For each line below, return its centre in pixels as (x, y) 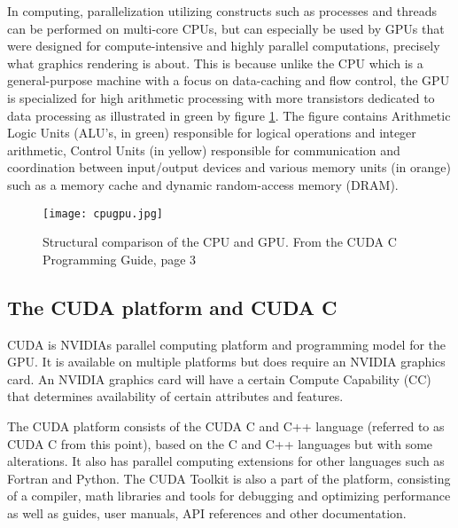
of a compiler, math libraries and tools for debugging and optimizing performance (229, 496)
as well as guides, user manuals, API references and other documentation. (207, 512)
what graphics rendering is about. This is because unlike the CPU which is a (215, 63)
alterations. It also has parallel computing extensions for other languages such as (226, 461)
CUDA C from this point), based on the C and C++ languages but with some (220, 443)
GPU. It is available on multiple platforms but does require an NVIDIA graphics (226, 362)
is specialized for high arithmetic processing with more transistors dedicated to (221, 97)
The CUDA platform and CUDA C (172, 307)
